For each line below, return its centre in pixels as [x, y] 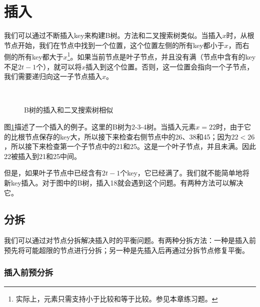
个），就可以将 [59, 66]
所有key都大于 [40, 56]
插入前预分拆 [29, 272]
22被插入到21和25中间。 [42, 156]
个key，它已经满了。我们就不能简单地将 [185, 173]
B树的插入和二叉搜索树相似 [68, 110]
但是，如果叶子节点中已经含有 [53, 173]
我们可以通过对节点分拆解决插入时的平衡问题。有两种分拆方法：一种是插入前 [130, 240]
